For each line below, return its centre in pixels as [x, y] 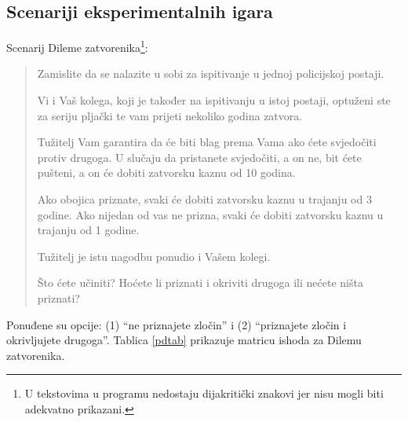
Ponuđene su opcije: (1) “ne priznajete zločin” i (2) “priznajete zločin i [177, 324]
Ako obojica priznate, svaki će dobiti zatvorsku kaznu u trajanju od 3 [204, 199]
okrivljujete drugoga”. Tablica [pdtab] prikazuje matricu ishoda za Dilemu [184, 340]
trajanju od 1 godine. [88, 230]
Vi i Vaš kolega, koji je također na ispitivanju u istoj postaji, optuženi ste [214, 100]
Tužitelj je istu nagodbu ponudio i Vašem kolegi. [154, 256]
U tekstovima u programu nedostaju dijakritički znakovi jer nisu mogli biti [204, 393]
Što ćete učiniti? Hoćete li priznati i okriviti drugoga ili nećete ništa [200, 283]
